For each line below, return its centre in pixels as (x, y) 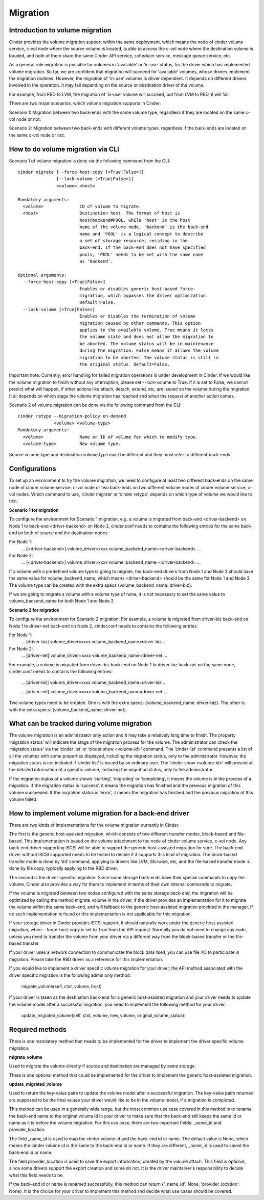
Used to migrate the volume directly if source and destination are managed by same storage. (102, 1066)
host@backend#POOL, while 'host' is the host (135, 220)
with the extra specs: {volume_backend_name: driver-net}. (68, 709)
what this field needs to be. (36, 1175)
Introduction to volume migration (60, 30)
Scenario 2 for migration (34, 610)
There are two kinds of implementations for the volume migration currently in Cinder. (94, 825)
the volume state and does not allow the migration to (146, 337)
